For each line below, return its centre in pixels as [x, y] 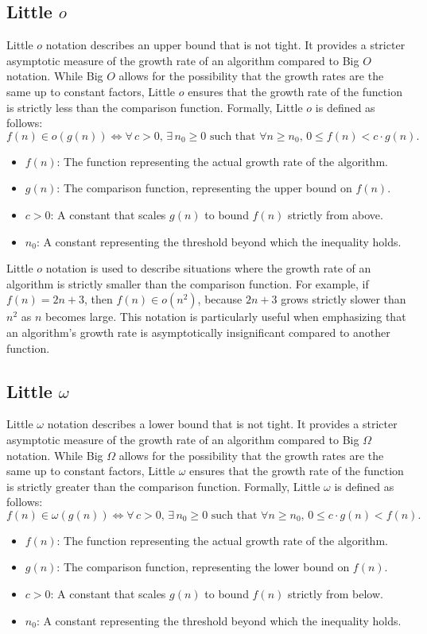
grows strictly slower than [344, 299]
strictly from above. [336, 214]
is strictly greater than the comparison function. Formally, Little [163, 486]
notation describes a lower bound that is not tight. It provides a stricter [222, 424]
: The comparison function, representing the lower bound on [203, 567]
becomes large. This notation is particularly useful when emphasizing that [226, 317]
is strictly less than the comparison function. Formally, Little [155, 107]
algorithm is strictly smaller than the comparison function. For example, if [188, 283]
